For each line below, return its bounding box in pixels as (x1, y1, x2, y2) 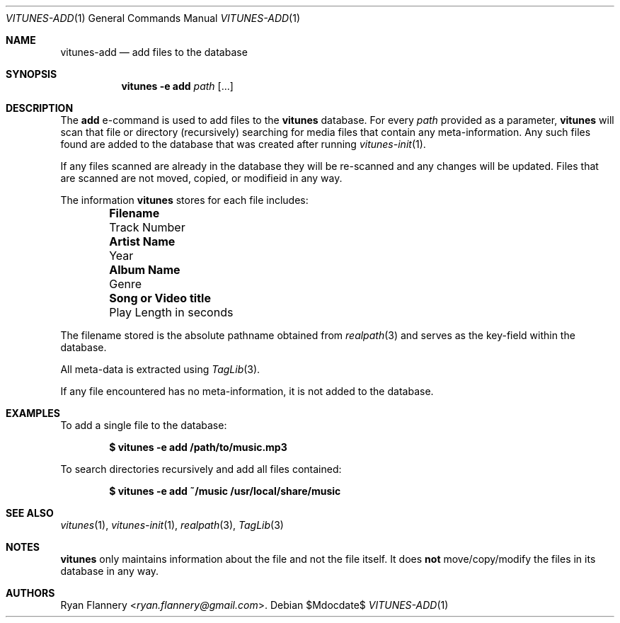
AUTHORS (6, 587, 55, 599)
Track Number (109, 220, 185, 234)
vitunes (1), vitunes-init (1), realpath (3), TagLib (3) (60, 519, 284, 531)
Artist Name (109, 234, 176, 248)
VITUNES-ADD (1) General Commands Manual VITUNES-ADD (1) (6, 12, 301, 24)
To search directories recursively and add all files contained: (60, 463, 342, 475)
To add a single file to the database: (60, 419, 227, 431)
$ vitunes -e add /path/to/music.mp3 (109, 441, 287, 453)
